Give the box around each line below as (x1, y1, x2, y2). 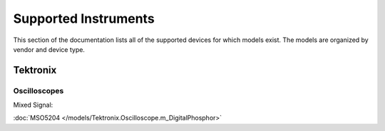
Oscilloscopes (13, 85, 64, 95)
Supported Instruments (13, 11, 155, 26)
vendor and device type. (13, 45, 86, 53)
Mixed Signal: (13, 100, 53, 110)
